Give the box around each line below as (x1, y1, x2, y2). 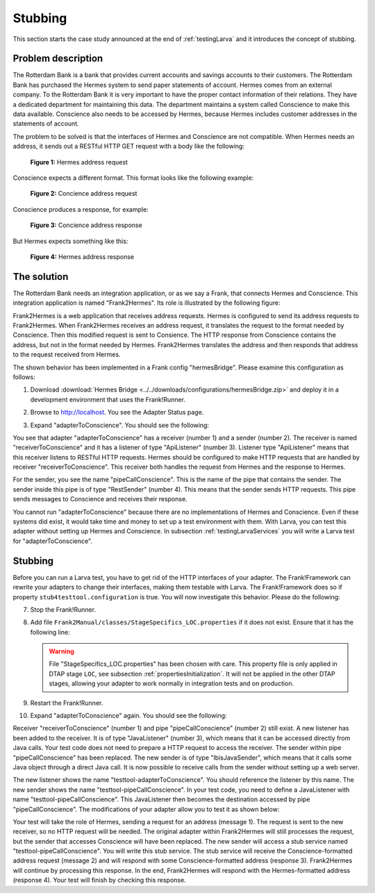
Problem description (12, 53, 103, 65)
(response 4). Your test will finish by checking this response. (12, 876, 187, 885)
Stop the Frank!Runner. (30, 605, 97, 614)
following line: (30, 628, 70, 636)
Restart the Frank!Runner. (30, 699, 103, 707)
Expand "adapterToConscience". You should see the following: (30, 421, 210, 429)
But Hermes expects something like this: (12, 237, 128, 245)
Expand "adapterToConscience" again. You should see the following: (30, 712, 227, 720)
